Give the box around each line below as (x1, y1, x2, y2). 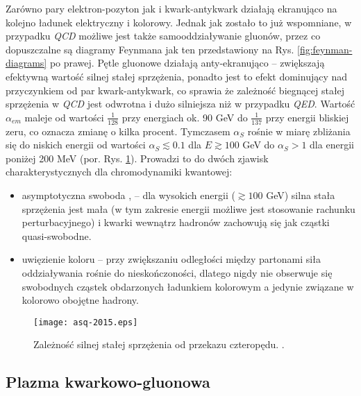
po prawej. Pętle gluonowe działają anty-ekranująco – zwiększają (49, 55, 325, 70)
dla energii (310, 137, 354, 152)
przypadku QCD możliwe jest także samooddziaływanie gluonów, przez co (6, 28, 321, 43)
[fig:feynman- (296, 42, 353, 56)
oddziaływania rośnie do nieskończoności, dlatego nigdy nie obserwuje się (22, 265, 333, 279)
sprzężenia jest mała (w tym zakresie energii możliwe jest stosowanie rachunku (22, 201, 355, 216)
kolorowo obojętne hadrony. (22, 293, 139, 307)
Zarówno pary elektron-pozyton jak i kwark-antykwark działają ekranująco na (6, 1, 337, 15)
